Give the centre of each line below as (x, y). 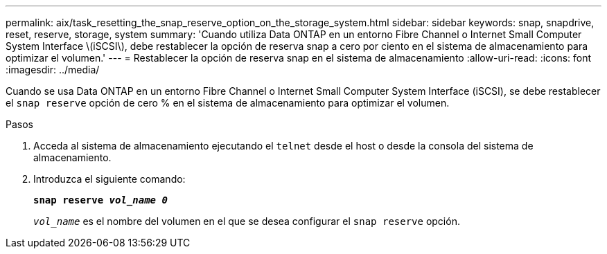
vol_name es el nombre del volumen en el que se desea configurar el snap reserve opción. (247, 221)
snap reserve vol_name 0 (100, 200)
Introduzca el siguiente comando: (109, 179)
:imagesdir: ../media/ (53, 70)
